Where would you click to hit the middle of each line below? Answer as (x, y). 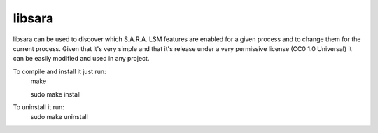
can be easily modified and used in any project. (81, 59)
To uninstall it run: (38, 107)
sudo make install (56, 94)
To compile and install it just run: (59, 71)
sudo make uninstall (59, 117)
